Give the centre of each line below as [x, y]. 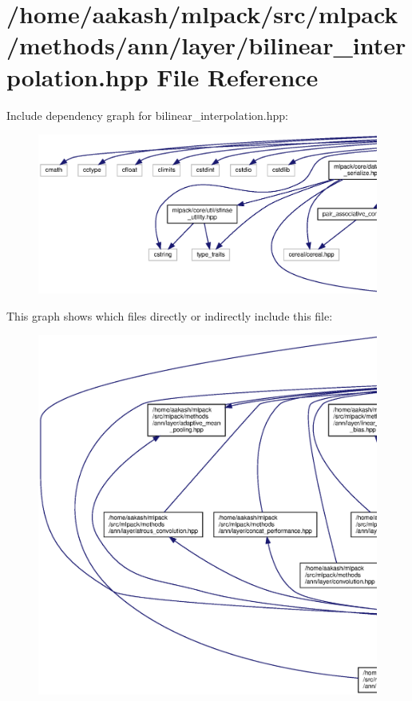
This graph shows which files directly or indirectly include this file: [170, 315]
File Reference [238, 76]
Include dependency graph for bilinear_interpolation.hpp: [147, 115]
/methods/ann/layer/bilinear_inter [206, 45]
